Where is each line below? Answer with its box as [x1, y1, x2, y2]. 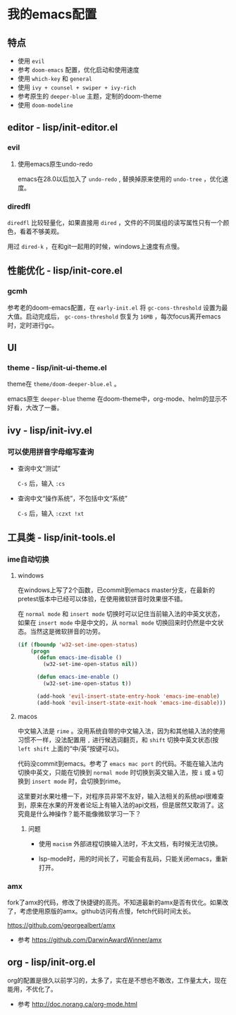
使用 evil [17, 57, 45, 65]
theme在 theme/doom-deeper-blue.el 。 [7, 380, 121, 388]
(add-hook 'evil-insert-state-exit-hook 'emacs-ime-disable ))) [36, 699, 227, 706]
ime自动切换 [7, 555, 49, 565]
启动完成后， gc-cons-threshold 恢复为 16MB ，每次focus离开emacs [25, 312, 221, 321]
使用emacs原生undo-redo [17, 159, 93, 168]
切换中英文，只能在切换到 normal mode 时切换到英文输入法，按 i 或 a [17, 768, 216, 776]
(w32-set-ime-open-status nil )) [43, 660, 138, 668]
